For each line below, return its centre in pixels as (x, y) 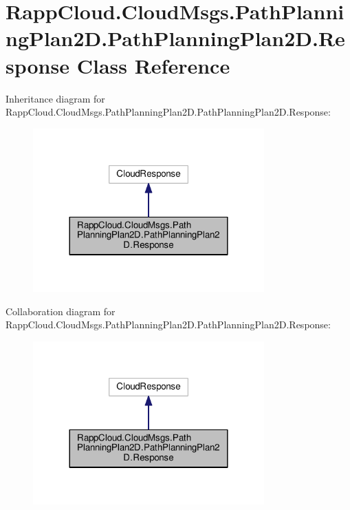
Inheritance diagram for (55, 98)
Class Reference (153, 65)
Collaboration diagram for (61, 311)
